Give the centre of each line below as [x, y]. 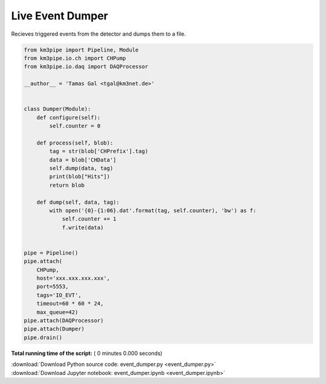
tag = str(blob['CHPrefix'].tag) [99, 151]
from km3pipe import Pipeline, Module [81, 50]
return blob [67, 185]
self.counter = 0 [75, 126]
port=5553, [53, 287]
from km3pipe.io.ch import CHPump [75, 58]
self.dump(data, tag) [81, 168]
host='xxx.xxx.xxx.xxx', [73, 278]
